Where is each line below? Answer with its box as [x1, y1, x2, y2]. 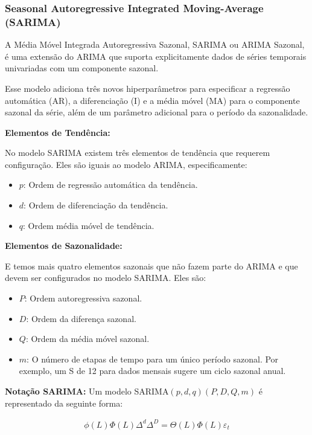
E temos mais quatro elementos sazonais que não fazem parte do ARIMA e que [5, 259, 298, 272]
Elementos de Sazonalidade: [5, 239, 123, 252]
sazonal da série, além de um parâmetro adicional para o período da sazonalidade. [5, 106, 308, 118]
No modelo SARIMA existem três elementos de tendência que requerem [5, 146, 270, 159]
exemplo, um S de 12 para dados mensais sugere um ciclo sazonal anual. [19, 364, 286, 377]
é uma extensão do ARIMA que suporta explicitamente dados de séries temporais [5, 50, 307, 62]
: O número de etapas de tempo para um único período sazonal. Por [27, 352, 279, 365]
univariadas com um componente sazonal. [5, 62, 159, 74]
